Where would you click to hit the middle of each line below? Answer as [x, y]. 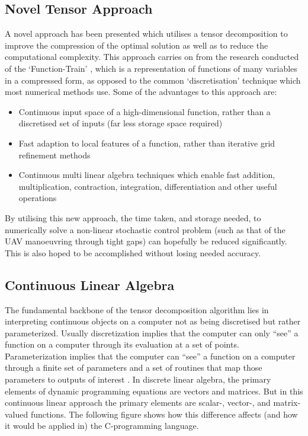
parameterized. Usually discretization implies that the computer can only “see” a [152, 332]
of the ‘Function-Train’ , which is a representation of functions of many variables [151, 68]
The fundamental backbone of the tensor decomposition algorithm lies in [137, 309]
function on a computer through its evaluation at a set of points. [122, 344]
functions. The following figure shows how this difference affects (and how [164, 414]
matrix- [287, 402]
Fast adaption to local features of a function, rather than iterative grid [147, 143]
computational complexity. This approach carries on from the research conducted [152, 57]
